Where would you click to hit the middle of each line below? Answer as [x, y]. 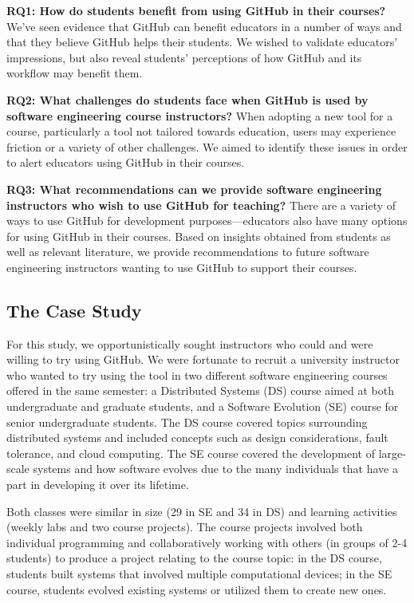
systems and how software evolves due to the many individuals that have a [215, 469]
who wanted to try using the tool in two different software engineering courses [197, 374]
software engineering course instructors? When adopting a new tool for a [200, 115]
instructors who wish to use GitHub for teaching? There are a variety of [201, 205]
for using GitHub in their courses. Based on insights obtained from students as [199, 236]
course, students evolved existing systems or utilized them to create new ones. [197, 589]
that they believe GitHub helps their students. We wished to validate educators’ [202, 42]
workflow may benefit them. [75, 73]
